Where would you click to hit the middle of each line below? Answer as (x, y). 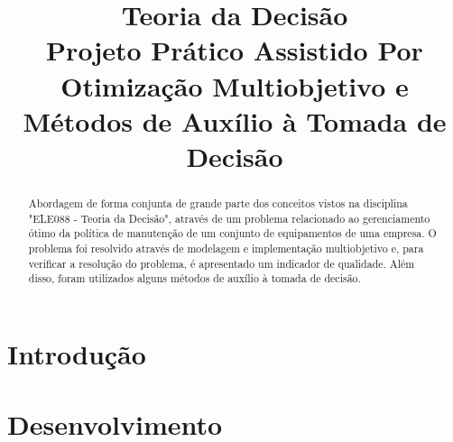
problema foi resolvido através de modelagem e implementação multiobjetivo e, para (226, 248)
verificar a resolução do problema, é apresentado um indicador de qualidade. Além (222, 263)
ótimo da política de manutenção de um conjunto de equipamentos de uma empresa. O (232, 233)
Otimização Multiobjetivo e (235, 85)
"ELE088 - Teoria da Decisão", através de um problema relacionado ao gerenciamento (229, 218)
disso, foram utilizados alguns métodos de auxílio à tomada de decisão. (194, 278)
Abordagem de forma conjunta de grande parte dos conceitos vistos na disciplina (218, 203)
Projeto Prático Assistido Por (235, 50)
